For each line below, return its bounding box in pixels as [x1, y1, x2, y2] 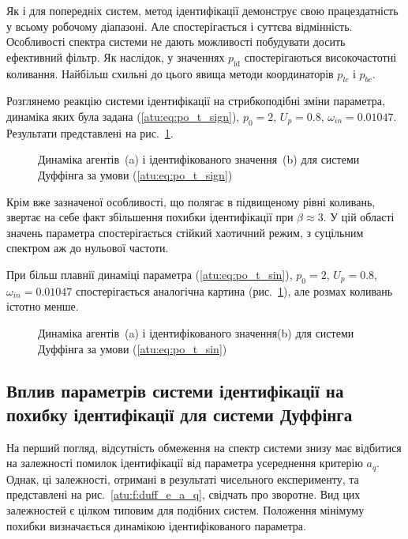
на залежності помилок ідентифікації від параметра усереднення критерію [6, 454, 363, 471]
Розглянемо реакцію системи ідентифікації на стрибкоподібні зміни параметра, [6, 92, 385, 109]
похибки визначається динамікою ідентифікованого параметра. [6, 517, 306, 533]
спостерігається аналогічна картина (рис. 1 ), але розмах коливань [76, 282, 393, 299]
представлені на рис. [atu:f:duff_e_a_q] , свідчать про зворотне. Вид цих [6, 486, 361, 503]
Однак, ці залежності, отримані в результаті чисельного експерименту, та [6, 470, 359, 487]
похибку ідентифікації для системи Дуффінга [6, 401, 353, 426]
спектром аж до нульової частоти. [6, 239, 169, 256]
